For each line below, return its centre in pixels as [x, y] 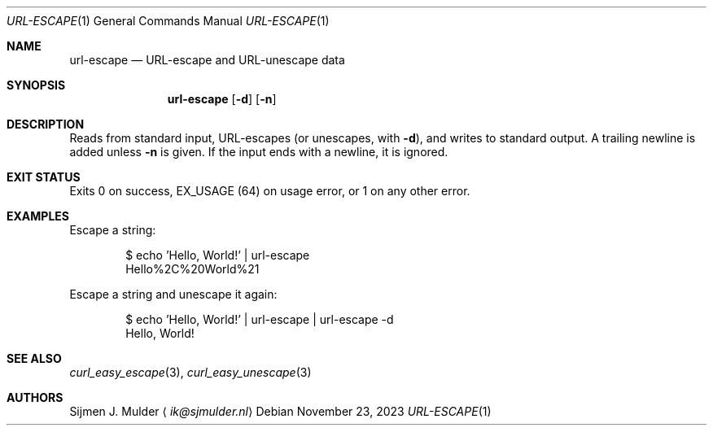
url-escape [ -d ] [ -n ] [222, 99]
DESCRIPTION [46, 124]
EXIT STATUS [44, 177]
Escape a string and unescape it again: [173, 294]
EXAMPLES [38, 216]
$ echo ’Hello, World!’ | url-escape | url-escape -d [260, 319]
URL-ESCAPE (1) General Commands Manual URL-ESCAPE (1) [168, 21]
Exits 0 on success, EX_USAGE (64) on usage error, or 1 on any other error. [270, 191]
